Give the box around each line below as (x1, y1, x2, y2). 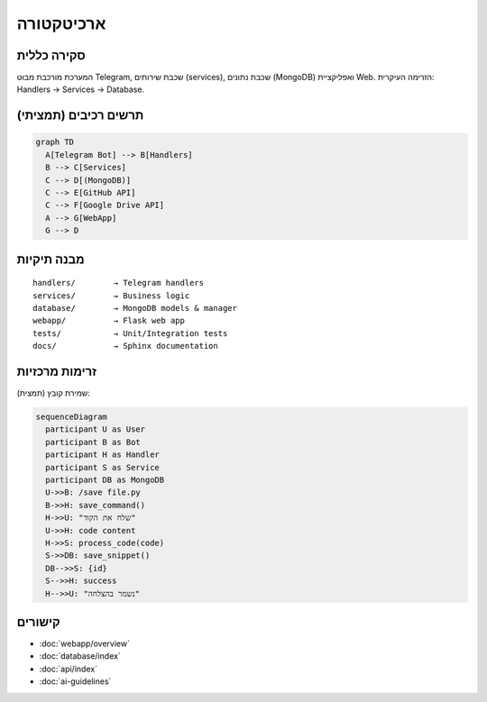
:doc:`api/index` (39, 663, 98, 674)
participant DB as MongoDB (45, 474, 165, 485)
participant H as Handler (45, 450, 160, 460)
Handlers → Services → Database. (16, 84, 144, 95)
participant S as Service (45, 462, 160, 472)
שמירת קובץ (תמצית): (16, 387, 90, 398)
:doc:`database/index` (39, 651, 121, 661)
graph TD (35, 137, 75, 148)
